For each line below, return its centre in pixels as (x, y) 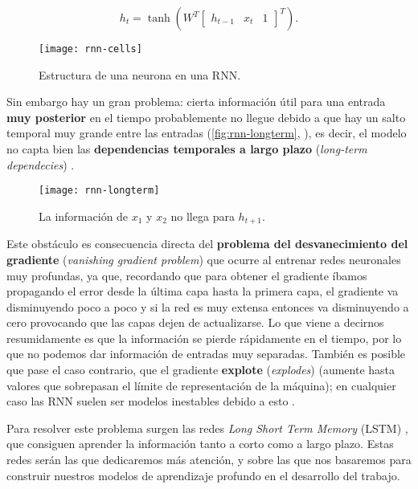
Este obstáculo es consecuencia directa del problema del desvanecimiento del (207, 244)
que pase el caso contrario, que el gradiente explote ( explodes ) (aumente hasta (201, 370)
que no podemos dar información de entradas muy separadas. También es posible (206, 354)
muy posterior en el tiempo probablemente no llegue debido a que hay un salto (206, 117)
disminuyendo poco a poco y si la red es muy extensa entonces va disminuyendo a (208, 306)
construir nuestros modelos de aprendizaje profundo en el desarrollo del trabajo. (203, 475)
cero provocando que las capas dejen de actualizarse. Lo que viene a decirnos (195, 322)
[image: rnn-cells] (90, 49)
